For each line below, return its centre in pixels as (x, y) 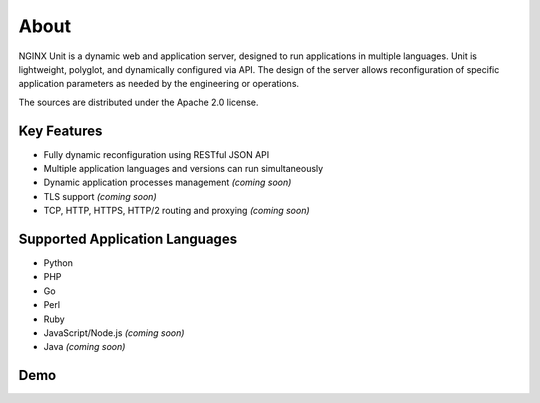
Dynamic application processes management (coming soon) (167, 182)
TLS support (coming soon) (100, 196)
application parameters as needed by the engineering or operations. (159, 84)
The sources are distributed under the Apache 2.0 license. (138, 102)
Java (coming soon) (84, 347)
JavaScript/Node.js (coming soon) (114, 333)
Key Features (60, 130)
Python (58, 263)
